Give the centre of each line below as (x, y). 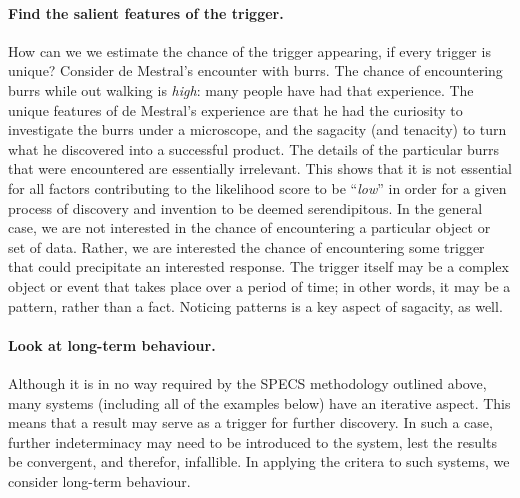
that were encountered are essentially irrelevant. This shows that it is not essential (260, 168)
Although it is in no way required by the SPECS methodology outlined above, (247, 382)
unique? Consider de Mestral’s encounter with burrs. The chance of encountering (255, 70)
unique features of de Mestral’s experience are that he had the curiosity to (235, 109)
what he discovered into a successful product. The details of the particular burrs (254, 148)
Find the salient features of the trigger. (146, 12)
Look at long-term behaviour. (112, 344)
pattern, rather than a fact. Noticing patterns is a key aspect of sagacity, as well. (255, 305)
